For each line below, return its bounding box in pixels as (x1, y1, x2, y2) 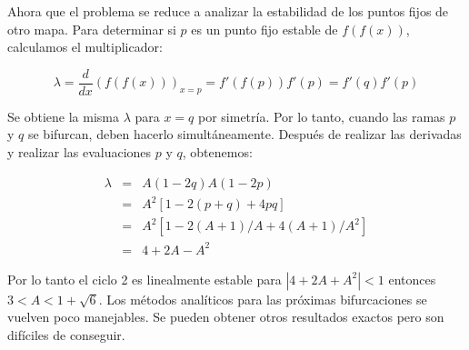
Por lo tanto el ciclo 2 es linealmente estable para (7, 269, 282, 288)
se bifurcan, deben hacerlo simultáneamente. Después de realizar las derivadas (27, 125, 462, 144)
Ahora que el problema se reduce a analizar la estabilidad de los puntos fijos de (7, 2, 449, 20)
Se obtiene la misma (7, 106, 119, 125)
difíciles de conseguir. (7, 325, 125, 344)
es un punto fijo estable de (191, 19, 338, 38)
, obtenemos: (182, 143, 253, 162)
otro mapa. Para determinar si (7, 19, 176, 38)
